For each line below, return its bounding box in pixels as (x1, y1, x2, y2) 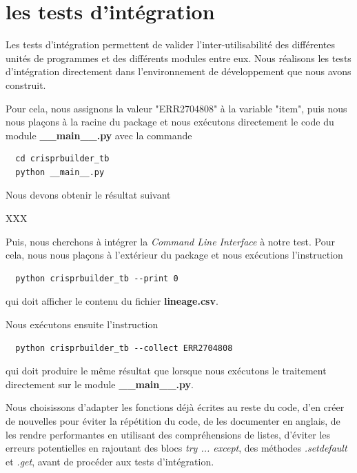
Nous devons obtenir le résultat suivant (6, 188, 171, 202)
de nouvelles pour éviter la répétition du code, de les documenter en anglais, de (6, 414, 340, 427)
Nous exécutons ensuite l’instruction (6, 317, 159, 332)
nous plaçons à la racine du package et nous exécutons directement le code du (6, 114, 334, 129)
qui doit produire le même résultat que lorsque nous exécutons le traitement (6, 363, 327, 378)
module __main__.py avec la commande (6, 128, 192, 142)
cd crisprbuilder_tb (15, 154, 110, 164)
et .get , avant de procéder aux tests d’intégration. (6, 454, 214, 468)
